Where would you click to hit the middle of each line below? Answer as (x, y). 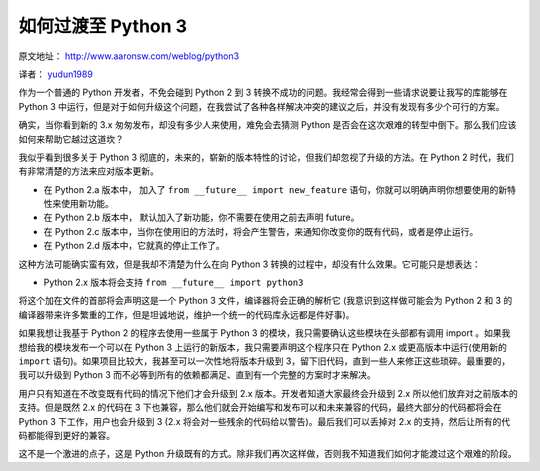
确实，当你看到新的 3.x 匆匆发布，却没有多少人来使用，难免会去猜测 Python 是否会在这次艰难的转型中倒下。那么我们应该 (267, 125)
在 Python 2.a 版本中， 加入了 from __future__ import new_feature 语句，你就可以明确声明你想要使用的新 (275, 189)
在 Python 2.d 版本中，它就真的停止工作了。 (134, 246)
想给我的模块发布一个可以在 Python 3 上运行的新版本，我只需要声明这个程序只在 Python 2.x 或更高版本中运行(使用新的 (262, 347)
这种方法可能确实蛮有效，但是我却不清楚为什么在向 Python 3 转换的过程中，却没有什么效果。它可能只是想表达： (249, 264)
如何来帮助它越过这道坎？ (71, 139)
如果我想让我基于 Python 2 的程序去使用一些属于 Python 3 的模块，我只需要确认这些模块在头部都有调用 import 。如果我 (264, 333)
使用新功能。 (87, 204)
